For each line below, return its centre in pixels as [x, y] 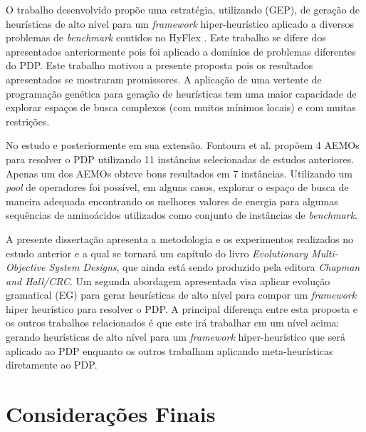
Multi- [325, 253]
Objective [26, 267]
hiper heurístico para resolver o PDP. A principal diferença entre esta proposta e [182, 308]
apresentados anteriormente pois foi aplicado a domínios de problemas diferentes [181, 51]
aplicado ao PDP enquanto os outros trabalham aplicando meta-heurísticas [169, 350]
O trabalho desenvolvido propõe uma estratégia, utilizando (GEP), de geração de [183, 9]
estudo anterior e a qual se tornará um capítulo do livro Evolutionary [157, 253]
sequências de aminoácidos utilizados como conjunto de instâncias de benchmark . [182, 215]
